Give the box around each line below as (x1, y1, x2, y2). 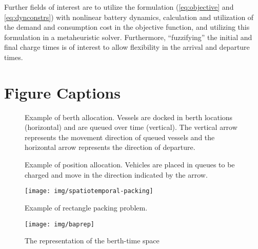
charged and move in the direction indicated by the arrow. (25, 169, 208, 180)
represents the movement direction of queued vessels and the (25, 131, 215, 142)
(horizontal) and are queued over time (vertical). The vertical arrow (25, 122, 237, 132)
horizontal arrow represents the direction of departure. (25, 142, 195, 152)
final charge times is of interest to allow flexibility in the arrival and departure (4, 42, 250, 52)
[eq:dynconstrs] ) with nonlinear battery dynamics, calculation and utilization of (4, 11, 254, 22)
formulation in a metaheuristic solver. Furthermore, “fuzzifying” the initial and (4, 31, 252, 42)
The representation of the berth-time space (25, 235, 160, 246)
